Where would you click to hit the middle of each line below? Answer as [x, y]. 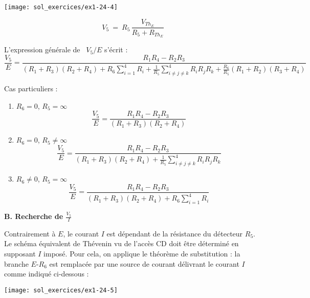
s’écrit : [116, 49]
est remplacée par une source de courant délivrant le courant [144, 263]
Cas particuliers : [31, 88]
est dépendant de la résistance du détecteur [175, 233]
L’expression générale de [42, 49]
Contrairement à [30, 233]
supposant [20, 254]
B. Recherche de [34, 216]
